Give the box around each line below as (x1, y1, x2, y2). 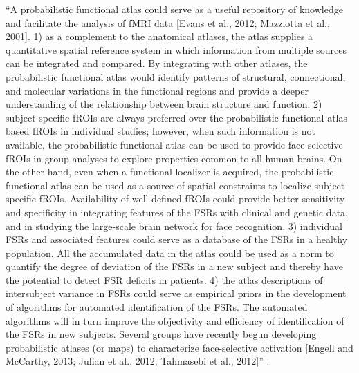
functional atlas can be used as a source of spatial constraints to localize (6, 178, 311, 192)
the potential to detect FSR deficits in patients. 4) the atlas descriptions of (6, 272, 323, 287)
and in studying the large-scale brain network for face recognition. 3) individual (6, 218, 342, 233)
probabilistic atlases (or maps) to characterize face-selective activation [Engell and (6, 340, 353, 354)
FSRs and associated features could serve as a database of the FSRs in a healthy (6, 232, 348, 247)
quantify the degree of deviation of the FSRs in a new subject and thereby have (6, 259, 343, 274)
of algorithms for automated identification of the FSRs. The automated (6, 300, 308, 314)
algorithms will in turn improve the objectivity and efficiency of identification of (6, 313, 344, 327)
